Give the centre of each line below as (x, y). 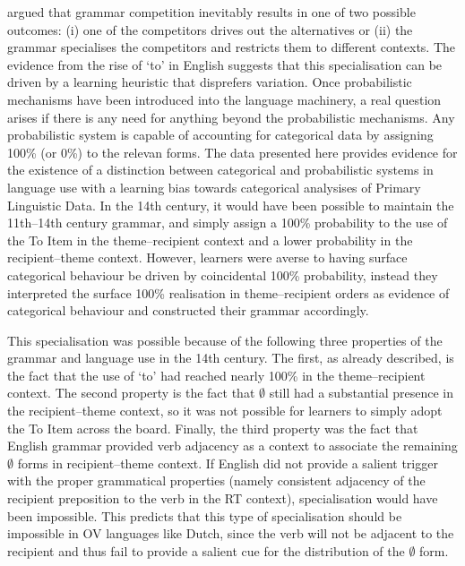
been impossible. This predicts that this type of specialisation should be (205, 515)
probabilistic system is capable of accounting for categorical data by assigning (220, 135)
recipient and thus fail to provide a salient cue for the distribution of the (206, 550)
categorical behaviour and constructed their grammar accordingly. (188, 310)
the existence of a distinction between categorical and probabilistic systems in (220, 170)
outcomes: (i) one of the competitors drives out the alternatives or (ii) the (210, 29)
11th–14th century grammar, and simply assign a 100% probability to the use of (228, 223)
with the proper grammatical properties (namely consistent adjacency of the (216, 480)
